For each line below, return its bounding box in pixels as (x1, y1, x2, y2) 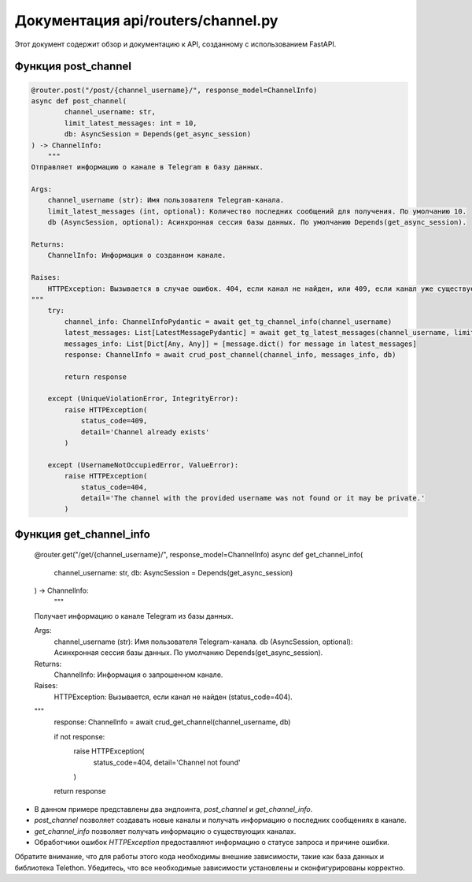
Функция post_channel (14, 60, 131, 73)
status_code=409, (80, 416, 148, 426)
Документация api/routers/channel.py (14, 12, 278, 29)
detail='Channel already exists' (80, 427, 210, 437)
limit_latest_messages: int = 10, (64, 118, 197, 128)
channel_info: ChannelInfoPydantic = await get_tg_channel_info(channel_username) (64, 317, 393, 326)
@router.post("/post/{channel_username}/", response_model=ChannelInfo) (31, 85, 318, 95)
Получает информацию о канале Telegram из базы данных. (34, 611, 234, 620)
